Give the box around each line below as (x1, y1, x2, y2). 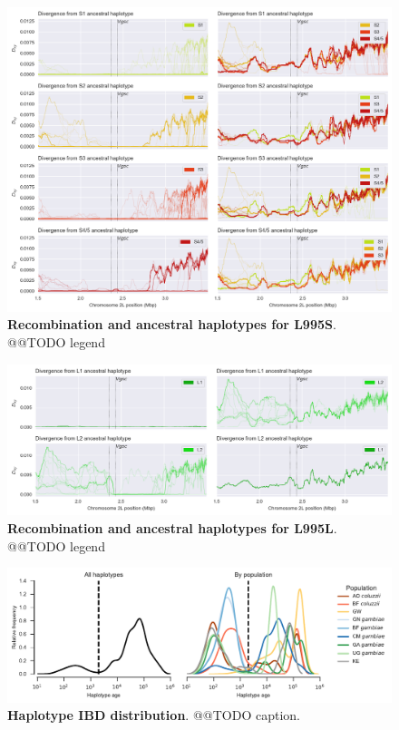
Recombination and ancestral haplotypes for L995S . (7, 315, 336, 334)
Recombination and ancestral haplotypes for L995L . (7, 519, 337, 538)
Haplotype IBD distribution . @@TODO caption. (7, 706, 300, 725)
